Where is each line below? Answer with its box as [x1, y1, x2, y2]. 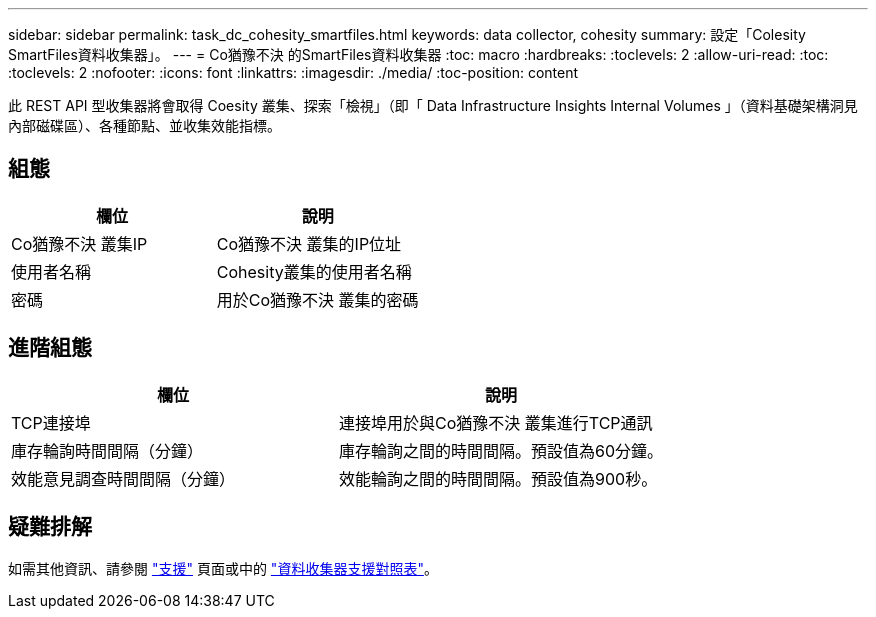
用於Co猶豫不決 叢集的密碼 [216, 289, 419, 310]
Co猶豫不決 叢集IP [11, 233, 148, 254]
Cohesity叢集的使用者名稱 [216, 261, 412, 282]
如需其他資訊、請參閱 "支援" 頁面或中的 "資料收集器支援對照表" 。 [8, 559, 438, 577]
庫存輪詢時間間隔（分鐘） [11, 440, 204, 461]
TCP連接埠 [11, 412, 91, 433]
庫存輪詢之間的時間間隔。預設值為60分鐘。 [339, 440, 664, 461]
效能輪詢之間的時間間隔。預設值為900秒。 [339, 468, 658, 489]
